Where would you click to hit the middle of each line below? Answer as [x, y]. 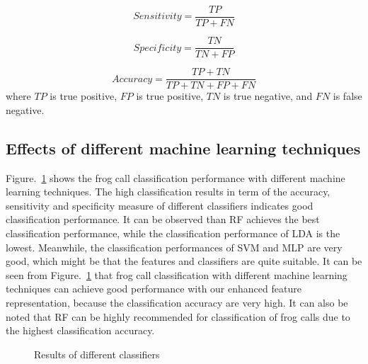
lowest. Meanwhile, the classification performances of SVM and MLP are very [174, 247]
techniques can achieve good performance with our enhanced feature [154, 289]
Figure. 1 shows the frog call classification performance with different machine [176, 177]
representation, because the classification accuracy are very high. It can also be [177, 302]
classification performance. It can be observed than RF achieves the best [163, 219]
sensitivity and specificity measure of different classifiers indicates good [160, 205]
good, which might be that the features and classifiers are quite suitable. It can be [184, 261]
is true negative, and [268, 96]
